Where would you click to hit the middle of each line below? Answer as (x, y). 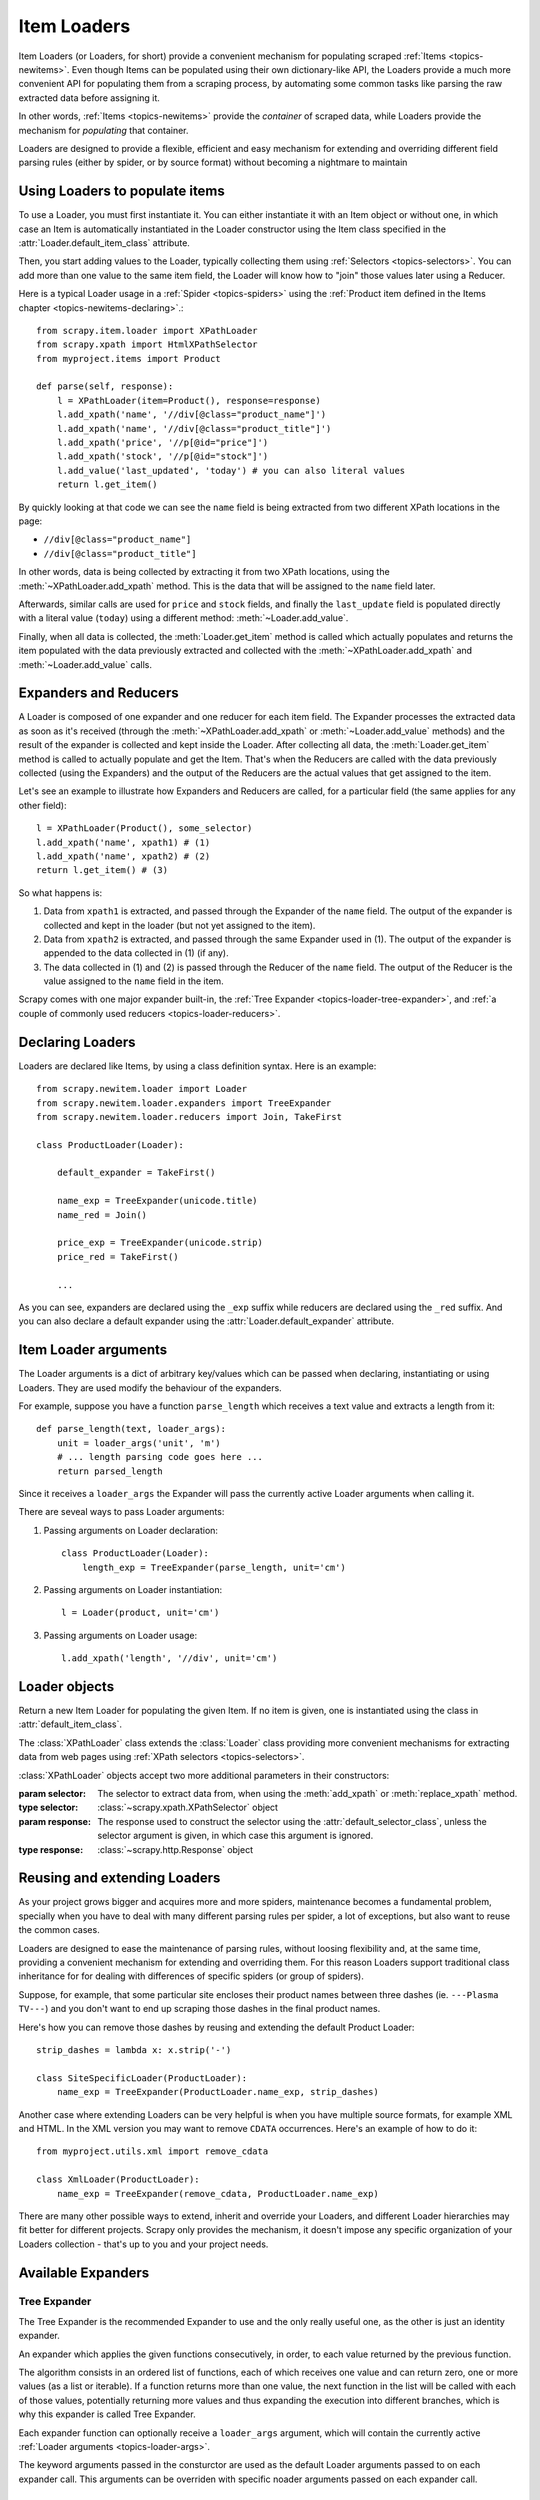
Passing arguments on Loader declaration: (131, 1530)
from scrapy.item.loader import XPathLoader (147, 330)
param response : (55, 1821)
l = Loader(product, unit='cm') (140, 1613)
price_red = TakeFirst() (117, 1256)
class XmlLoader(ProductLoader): (118, 2179)
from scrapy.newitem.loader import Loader (142, 1089)
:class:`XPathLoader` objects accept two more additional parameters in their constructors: (204, 1775)
